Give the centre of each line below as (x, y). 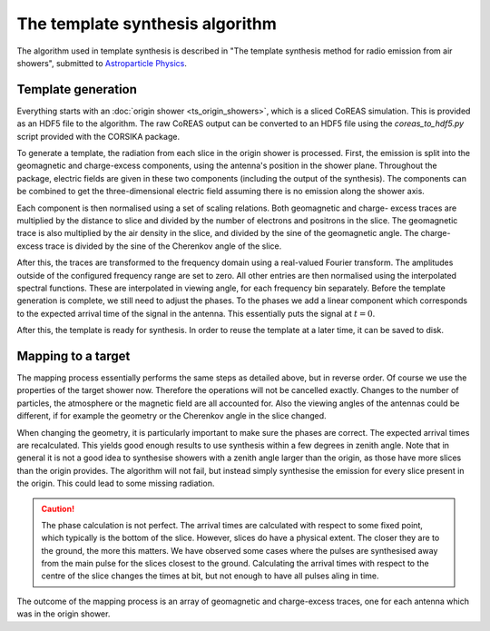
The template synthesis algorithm (147, 24)
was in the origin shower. (64, 614)
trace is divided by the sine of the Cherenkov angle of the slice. (164, 246)
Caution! (58, 508)
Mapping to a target (73, 355)
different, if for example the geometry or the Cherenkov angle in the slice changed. (171, 416)
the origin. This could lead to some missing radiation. (116, 483)
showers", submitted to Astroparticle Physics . (102, 63)
